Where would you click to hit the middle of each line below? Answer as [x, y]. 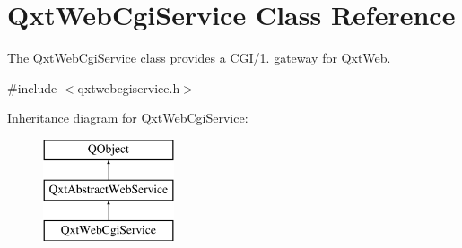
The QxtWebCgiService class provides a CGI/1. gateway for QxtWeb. [199, 58]
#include [32, 87]
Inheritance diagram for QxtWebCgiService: [128, 118]
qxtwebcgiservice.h [129, 87]
